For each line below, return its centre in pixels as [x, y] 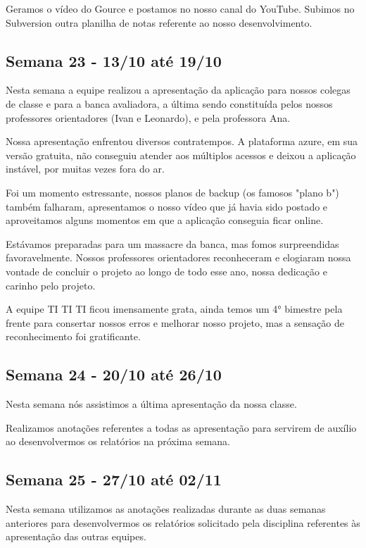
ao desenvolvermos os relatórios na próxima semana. [118, 441]
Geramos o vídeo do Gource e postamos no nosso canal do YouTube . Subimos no [180, 8]
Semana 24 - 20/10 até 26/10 [114, 374]
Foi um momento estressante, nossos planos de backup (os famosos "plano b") [172, 192]
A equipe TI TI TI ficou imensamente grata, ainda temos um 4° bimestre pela [174, 309]
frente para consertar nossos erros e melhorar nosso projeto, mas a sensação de [175, 322]
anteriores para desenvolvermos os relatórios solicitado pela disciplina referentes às [183, 522]
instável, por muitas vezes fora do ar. [85, 169]
